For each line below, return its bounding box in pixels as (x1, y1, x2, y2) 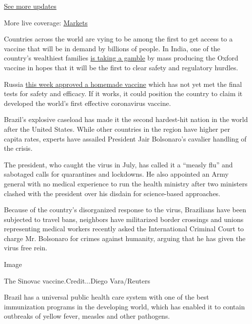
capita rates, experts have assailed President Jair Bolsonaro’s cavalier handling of (4, 133, 247, 143)
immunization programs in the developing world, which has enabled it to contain (4, 301, 245, 311)
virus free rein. (4, 243, 47, 253)
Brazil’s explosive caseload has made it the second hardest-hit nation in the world (4, 114, 248, 124)
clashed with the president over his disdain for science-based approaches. (4, 188, 221, 198)
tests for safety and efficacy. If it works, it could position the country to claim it (4, 88, 243, 99)
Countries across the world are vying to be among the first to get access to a (4, 34, 233, 44)
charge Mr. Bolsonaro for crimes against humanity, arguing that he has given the (4, 233, 246, 243)
